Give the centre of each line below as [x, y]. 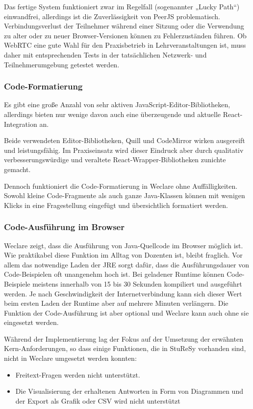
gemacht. [17, 169]
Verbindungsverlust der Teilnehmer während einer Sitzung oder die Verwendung [124, 26]
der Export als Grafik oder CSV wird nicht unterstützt [98, 400]
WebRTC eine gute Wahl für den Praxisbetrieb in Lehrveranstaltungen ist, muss [125, 45]
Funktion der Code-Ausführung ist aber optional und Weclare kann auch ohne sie [126, 312]
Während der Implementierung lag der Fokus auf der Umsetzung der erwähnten [124, 338]
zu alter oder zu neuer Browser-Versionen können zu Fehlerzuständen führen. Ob [125, 35]
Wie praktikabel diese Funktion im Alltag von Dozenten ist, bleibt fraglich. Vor [123, 255]
